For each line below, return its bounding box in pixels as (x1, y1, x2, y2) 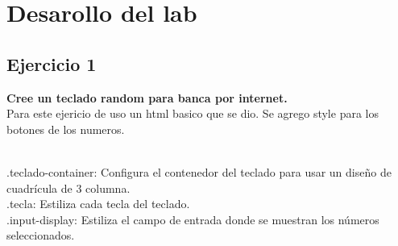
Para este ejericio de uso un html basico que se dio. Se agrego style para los (6, 105, 379, 122)
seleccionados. (6, 227, 75, 244)
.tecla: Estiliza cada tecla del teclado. (6, 195, 190, 212)
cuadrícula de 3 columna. (6, 179, 131, 196)
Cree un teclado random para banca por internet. (6, 89, 288, 106)
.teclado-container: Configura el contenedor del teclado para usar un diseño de (6, 163, 392, 180)
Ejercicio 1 (6, 51, 97, 76)
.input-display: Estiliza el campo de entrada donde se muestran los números (6, 211, 379, 227)
